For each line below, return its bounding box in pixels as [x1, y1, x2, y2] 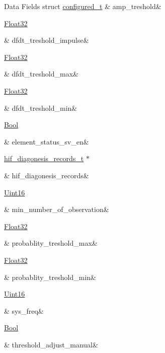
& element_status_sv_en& [4, 136, 89, 147]
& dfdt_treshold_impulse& [4, 35, 89, 45]
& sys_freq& [4, 305, 44, 316]
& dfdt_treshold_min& [4, 102, 77, 113]
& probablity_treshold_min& [4, 271, 96, 282]
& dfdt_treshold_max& [4, 68, 78, 79]
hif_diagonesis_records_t [4, 153, 84, 164]
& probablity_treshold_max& [4, 238, 98, 248]
